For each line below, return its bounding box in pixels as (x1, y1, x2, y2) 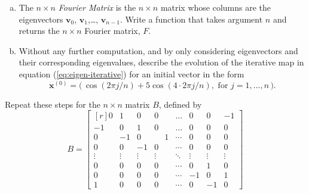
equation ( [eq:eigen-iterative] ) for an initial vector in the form (19, 67, 244, 80)
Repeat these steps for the (5, 98, 100, 110)
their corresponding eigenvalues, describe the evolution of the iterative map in (19, 56, 304, 68)
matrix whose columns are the (160, 1, 271, 13)
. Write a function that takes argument (120, 12, 263, 25)
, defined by (158, 98, 202, 110)
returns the (19, 24, 60, 37)
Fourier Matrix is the (58, 1, 136, 13)
